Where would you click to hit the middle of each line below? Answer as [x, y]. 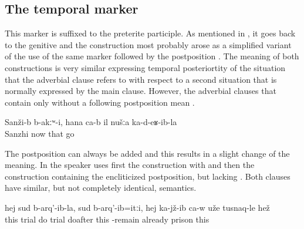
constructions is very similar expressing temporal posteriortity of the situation [145, 67]
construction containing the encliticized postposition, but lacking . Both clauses [148, 176]
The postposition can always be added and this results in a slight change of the [147, 153]
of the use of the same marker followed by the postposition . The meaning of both [152, 56]
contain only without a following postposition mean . [100, 102]
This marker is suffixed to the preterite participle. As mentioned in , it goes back [150, 33]
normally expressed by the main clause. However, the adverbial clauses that [141, 91]
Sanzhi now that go [40, 133]
